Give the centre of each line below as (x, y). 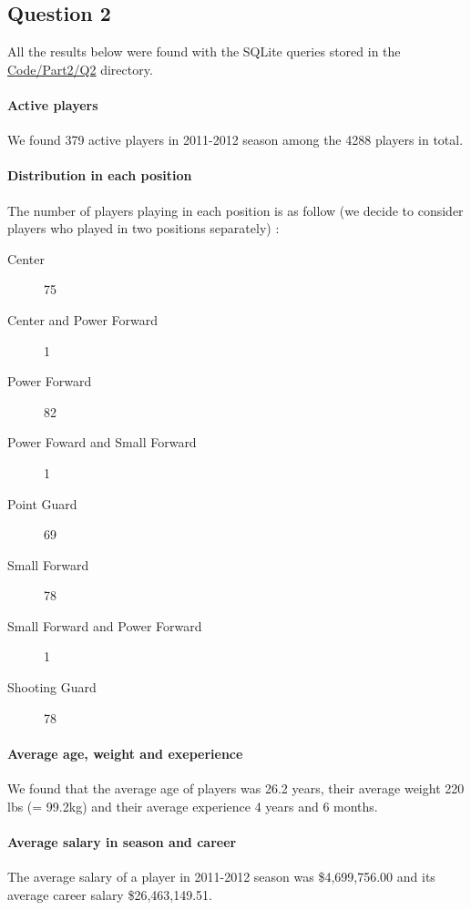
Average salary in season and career (122, 841)
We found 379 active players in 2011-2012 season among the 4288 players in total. (235, 140)
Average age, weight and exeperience (125, 753)
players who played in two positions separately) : (143, 228)
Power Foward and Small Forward (102, 442)
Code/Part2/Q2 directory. (80, 69)
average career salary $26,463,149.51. (110, 894)
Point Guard (42, 503)
